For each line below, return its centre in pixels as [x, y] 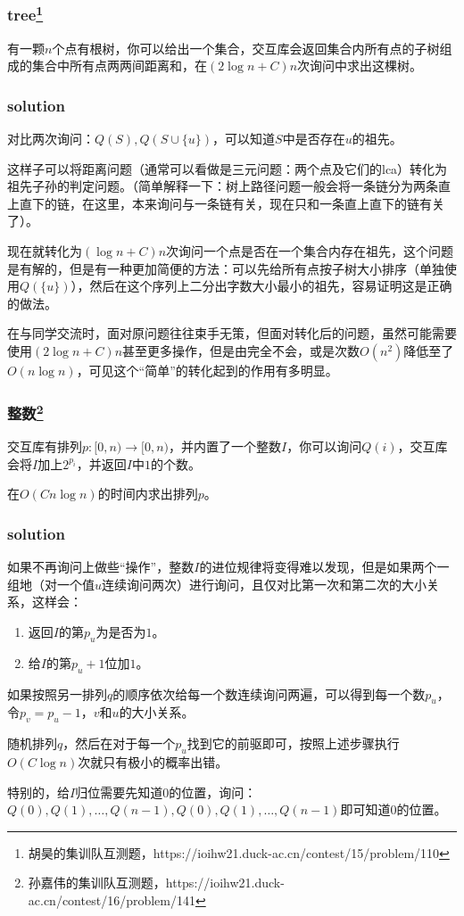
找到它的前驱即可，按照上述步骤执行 [293, 743]
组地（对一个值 [51, 584]
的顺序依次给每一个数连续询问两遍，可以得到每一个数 [269, 693]
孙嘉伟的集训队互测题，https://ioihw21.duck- [156, 883]
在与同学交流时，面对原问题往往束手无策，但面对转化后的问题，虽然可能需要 [232, 333]
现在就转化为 [45, 251]
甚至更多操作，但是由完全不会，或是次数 [241, 351]
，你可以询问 [324, 446]
